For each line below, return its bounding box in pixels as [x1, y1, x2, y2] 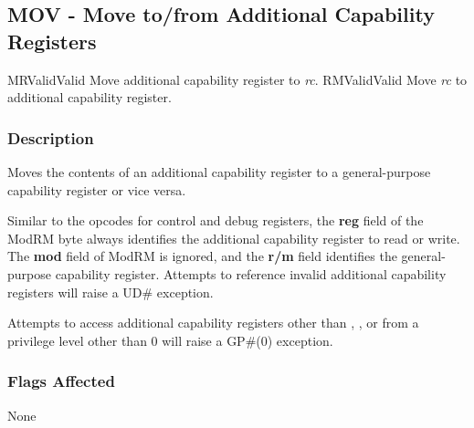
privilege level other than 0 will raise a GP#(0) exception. [7, 330, 333, 350]
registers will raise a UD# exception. [7, 282, 214, 301]
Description [7, 126, 94, 149]
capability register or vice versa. [7, 180, 186, 199]
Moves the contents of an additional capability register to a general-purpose [7, 162, 431, 181]
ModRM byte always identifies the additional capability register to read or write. [7, 228, 460, 247]
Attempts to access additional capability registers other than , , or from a [7, 313, 419, 332]
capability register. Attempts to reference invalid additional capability [55, 264, 447, 283]
